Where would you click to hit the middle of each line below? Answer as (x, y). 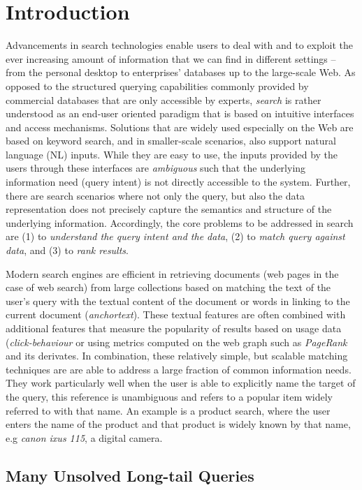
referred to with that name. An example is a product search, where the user (168, 410)
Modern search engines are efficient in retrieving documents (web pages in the (172, 273)
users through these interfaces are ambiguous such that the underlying (156, 168)
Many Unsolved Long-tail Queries (130, 475)
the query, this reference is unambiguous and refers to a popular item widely (169, 396)
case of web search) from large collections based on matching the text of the (168, 287)
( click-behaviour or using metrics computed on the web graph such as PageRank (176, 342)
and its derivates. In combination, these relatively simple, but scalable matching (177, 356)
